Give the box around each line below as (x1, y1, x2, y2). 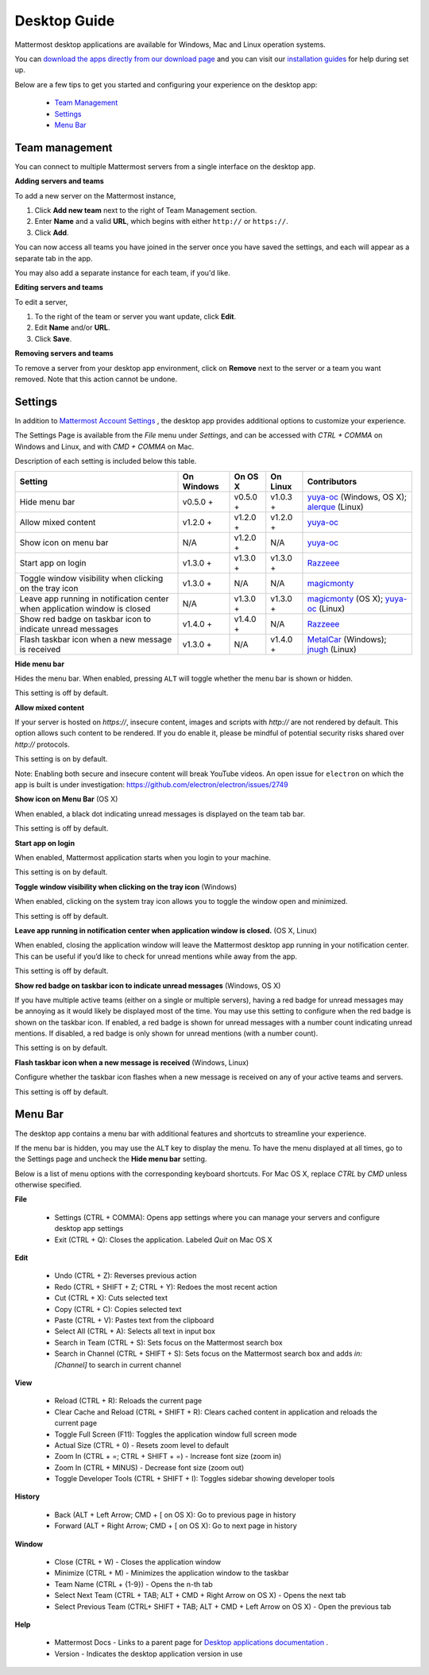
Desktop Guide (14, 12, 115, 29)
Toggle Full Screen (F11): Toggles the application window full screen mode (54, 1430, 297, 1439)
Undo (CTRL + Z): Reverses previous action (54, 1271, 197, 1280)
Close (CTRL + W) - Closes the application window (54, 1557, 222, 1567)
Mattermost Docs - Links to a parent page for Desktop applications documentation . (54, 1638, 329, 1647)
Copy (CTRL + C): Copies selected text (54, 1304, 182, 1314)
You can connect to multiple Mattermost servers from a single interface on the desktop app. (14, 161, 316, 171)
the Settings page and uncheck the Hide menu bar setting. (14, 1154, 207, 1164)
